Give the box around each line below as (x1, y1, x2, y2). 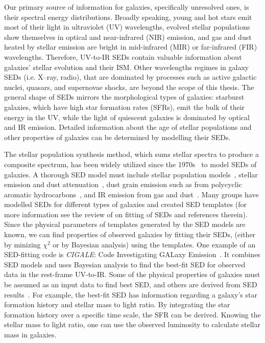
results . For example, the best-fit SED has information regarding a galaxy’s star (4, 289, 257, 300)
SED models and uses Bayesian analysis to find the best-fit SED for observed (4, 259, 246, 269)
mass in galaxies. (4, 329, 57, 339)
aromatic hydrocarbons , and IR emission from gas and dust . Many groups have (4, 189, 259, 199)
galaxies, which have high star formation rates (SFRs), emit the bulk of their (4, 101, 245, 112)
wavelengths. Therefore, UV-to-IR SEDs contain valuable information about (4, 51, 242, 62)
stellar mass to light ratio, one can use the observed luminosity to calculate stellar (4, 319, 260, 330)
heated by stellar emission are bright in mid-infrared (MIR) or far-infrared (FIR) (4, 41, 257, 52)
